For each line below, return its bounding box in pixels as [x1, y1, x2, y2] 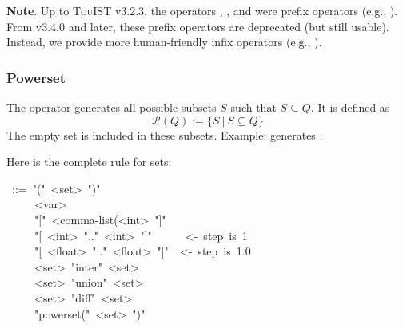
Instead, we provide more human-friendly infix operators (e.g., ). [6, 34, 322, 50]
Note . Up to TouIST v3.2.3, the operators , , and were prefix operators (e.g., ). [6, 2, 398, 18]
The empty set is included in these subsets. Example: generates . [6, 126, 323, 143]
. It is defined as [310, 99, 390, 115]
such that [230, 99, 277, 115]
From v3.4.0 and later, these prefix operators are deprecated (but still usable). [6, 18, 389, 34]
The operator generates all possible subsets [6, 99, 217, 115]
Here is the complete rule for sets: [6, 153, 172, 170]
